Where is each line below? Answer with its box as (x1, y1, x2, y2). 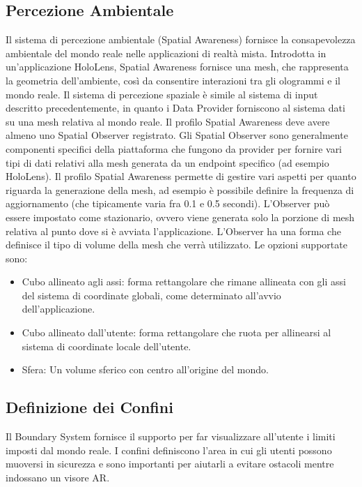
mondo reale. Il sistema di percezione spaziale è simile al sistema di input (6, 87, 318, 101)
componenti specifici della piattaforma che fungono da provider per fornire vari (6, 141, 343, 156)
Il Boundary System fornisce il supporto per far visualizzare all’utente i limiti (6, 429, 336, 444)
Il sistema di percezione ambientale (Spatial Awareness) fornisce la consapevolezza (6, 32, 356, 47)
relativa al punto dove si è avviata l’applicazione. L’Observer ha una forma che (6, 223, 341, 238)
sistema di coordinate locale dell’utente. (22, 338, 191, 353)
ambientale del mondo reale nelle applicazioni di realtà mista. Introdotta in (6, 45, 326, 60)
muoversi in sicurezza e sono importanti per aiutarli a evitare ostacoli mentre (6, 456, 334, 471)
